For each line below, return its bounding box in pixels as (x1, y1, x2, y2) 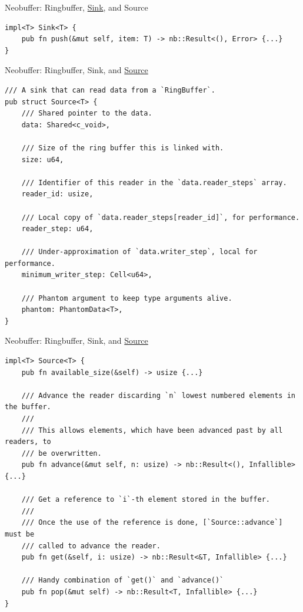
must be (5, 529, 35, 538)
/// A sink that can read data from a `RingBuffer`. (5, 85, 215, 94)
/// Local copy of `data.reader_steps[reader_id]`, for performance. (21, 213, 300, 222)
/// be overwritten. (21, 449, 102, 458)
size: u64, (21, 155, 64, 164)
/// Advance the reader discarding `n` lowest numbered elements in (21, 391, 295, 400)
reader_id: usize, (21, 190, 94, 199)
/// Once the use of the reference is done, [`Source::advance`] (21, 518, 283, 527)
